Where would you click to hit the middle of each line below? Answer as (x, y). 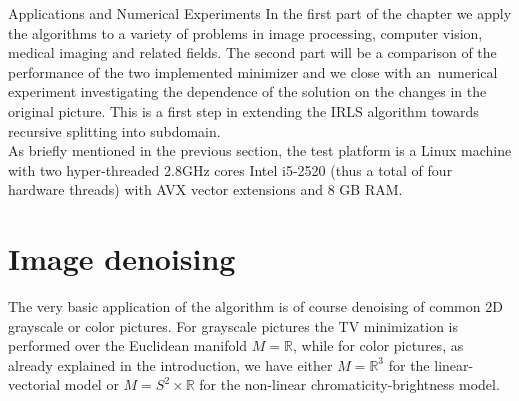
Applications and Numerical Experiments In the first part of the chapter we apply (260, 13)
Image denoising (122, 258)
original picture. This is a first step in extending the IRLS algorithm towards (243, 110)
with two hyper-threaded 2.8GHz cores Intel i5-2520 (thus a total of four (230, 169)
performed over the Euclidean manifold (128, 345)
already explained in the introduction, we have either (170, 364)
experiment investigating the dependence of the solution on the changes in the (247, 91)
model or (91, 384)
